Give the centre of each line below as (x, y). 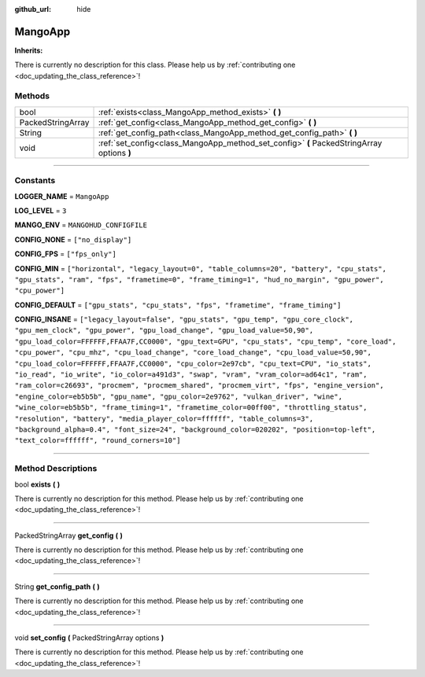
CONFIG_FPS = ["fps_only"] (66, 254)
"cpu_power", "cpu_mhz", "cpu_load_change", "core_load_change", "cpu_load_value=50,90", (193, 353)
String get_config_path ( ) (57, 587)
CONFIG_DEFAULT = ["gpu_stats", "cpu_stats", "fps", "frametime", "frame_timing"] (178, 305)
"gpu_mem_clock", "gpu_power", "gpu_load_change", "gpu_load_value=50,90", (164, 331)
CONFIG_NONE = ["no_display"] (73, 239)
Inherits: (29, 50)
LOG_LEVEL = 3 (41, 210)
